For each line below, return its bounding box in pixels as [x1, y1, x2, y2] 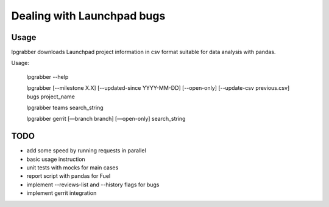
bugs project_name [26, 93, 76, 100]
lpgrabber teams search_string [26, 104, 104, 112]
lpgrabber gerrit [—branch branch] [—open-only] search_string [26, 115, 186, 123]
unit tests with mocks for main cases [26, 164, 119, 171]
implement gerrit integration [26, 189, 97, 197]
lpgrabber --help [26, 73, 69, 80]
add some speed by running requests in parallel [26, 147, 146, 154]
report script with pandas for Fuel [26, 172, 111, 180]
